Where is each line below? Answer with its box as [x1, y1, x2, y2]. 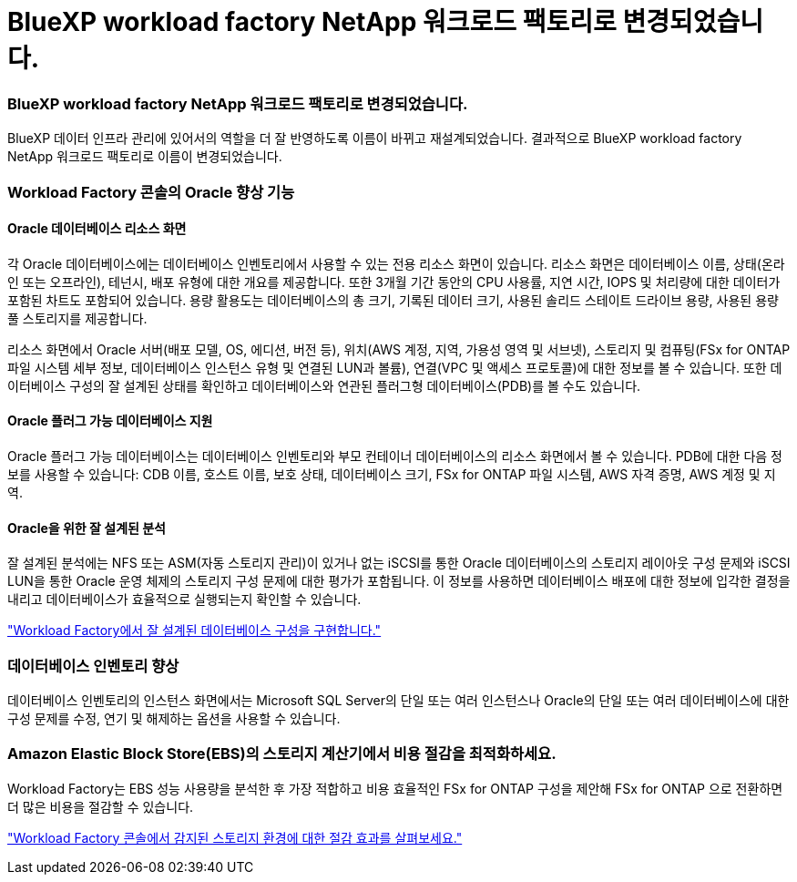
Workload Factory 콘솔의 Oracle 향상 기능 [7, 182, 295, 201]
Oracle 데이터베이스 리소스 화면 [7, 220, 187, 237]
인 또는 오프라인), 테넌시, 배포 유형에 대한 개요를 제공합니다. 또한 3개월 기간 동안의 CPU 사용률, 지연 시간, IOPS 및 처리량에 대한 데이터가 [7, 273, 781, 290]
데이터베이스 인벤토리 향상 [7, 656, 179, 675]
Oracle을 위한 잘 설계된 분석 [7, 519, 166, 536]
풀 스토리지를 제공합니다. [7, 310, 148, 326]
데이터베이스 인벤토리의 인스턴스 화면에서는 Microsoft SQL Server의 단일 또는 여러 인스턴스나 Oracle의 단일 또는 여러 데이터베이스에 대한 [7, 692, 790, 708]
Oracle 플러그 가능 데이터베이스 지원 [7, 413, 213, 429]
